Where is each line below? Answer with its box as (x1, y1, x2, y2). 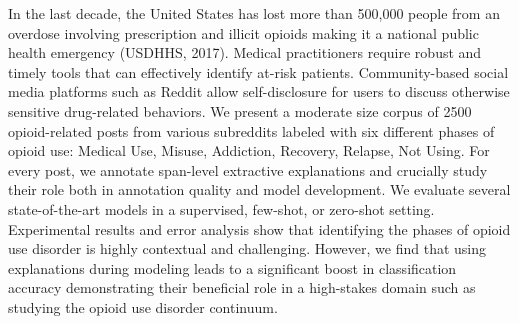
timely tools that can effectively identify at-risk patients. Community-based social (8, 61, 509, 82)
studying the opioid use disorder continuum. (8, 296, 278, 317)
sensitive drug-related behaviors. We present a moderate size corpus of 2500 (8, 100, 472, 121)
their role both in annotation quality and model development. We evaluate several (8, 179, 511, 200)
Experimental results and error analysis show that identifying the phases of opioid (8, 218, 511, 239)
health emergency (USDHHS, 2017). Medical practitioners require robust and (8, 42, 482, 63)
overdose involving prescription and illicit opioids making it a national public (8, 22, 479, 43)
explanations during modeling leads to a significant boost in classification (8, 257, 457, 278)
